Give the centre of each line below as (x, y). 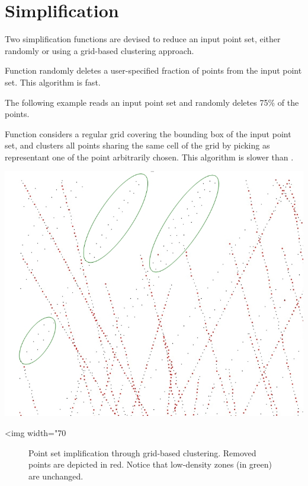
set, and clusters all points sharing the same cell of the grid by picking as (137, 145)
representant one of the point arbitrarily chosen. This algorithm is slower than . (149, 157)
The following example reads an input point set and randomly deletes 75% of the (152, 102)
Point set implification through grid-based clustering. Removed (142, 452)
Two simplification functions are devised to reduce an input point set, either (143, 39)
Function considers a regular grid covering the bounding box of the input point (148, 133)
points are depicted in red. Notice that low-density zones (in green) (150, 464)
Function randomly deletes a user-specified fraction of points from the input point (153, 70)
